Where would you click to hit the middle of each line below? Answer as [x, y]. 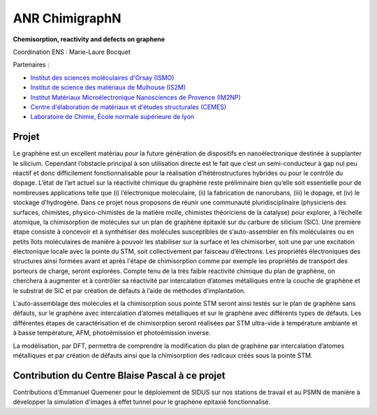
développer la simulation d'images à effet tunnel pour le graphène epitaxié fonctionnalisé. [142, 402]
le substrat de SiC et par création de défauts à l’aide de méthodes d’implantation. [129, 290]
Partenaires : [31, 65]
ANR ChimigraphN [67, 18]
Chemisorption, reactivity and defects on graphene [89, 39]
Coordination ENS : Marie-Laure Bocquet [72, 52]
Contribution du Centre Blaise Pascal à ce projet [119, 375]
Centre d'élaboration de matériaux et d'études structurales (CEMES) [128, 107]
